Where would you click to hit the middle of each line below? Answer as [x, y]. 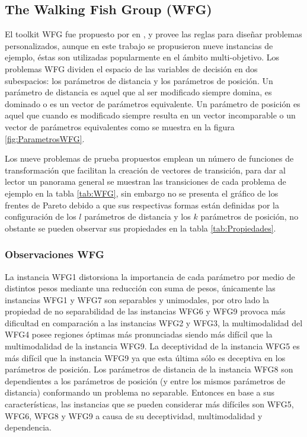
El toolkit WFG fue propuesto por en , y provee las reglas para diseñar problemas [153, 34]
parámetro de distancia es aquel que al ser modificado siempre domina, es [138, 92]
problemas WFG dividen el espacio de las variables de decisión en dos [131, 68]
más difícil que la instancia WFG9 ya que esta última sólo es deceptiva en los [145, 357]
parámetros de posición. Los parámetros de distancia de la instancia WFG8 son [149, 369]
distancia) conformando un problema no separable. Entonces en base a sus [140, 392]
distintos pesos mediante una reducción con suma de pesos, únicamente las [140, 288]
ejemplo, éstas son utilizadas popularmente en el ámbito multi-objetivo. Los [142, 57]
